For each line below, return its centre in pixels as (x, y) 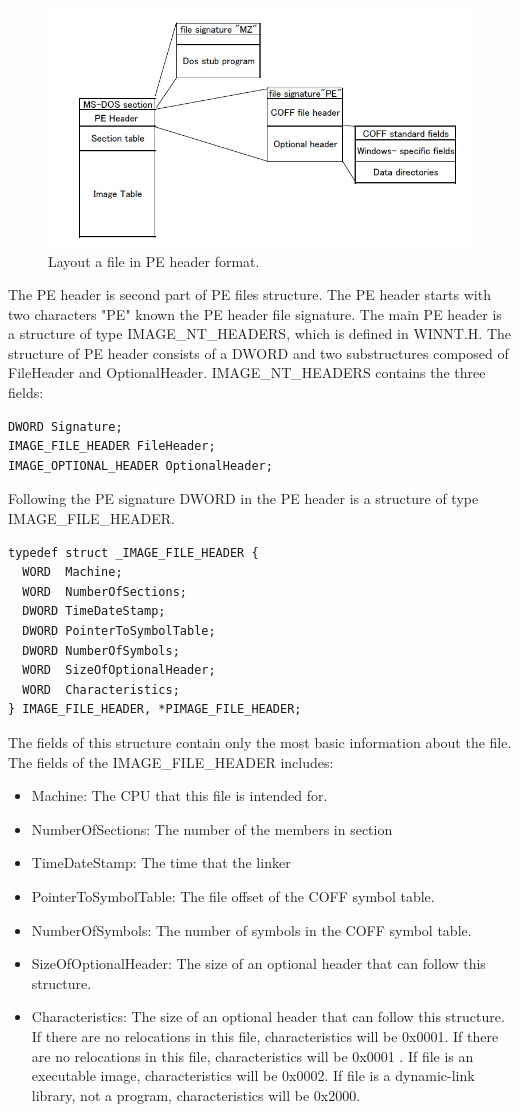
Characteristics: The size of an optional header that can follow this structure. (268, 1016)
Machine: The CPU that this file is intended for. (179, 795)
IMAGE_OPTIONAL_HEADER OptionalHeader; (140, 465)
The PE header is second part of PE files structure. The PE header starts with (249, 294)
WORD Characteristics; (101, 689)
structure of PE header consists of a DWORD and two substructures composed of (258, 352)
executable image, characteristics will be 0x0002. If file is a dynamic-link (253, 1075)
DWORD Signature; (65, 426)
